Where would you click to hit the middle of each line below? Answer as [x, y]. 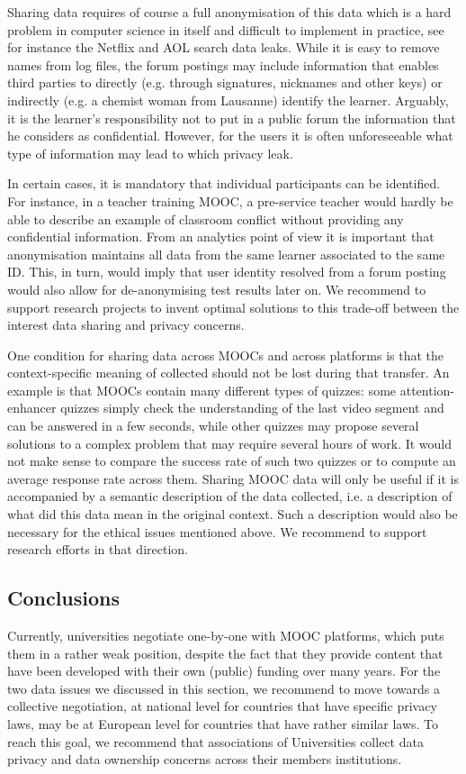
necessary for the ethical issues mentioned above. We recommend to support [217, 531]
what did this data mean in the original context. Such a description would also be [233, 514]
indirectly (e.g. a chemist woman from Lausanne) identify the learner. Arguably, [228, 100]
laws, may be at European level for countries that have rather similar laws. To [223, 723]
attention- [427, 390]
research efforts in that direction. [98, 549]
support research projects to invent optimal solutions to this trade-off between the [233, 307]
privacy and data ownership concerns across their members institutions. [205, 759]
